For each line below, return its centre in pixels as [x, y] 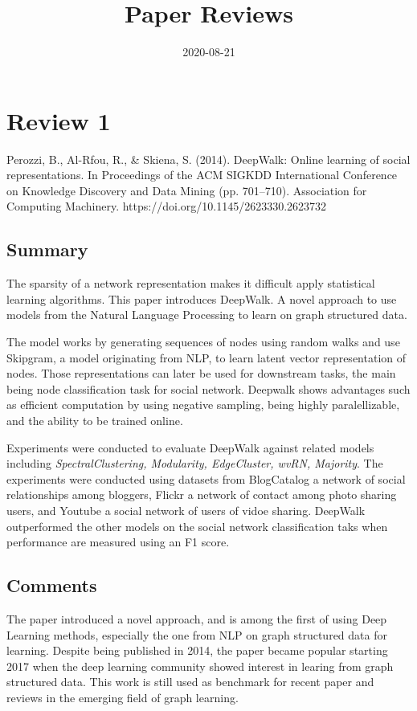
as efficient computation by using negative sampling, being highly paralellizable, [203, 405]
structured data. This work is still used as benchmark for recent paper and [190, 682]
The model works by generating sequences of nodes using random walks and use [203, 342]
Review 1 [59, 120]
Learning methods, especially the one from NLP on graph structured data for [197, 634]
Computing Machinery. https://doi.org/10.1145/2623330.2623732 [167, 206]
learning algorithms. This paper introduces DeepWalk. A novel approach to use [202, 298]
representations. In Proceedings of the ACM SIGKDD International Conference [202, 175]
